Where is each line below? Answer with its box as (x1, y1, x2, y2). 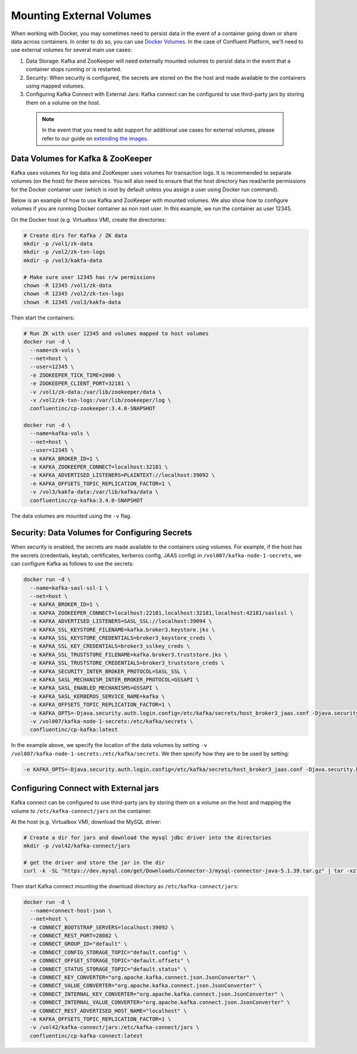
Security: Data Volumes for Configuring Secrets (11, 528, 193, 538)
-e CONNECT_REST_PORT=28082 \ (30, 932, 118, 939)
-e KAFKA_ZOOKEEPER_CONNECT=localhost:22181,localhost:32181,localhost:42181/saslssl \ (30, 609, 294, 616)
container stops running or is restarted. (26, 66, 122, 73)
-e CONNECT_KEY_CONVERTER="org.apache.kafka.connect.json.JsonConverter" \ (30, 974, 256, 981)
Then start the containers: (11, 314, 75, 321)
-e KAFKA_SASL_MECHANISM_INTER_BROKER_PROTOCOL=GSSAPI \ (30, 676, 199, 683)
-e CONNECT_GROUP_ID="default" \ (30, 941, 127, 947)
